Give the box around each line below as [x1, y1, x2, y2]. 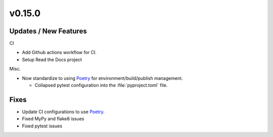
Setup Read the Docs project [22, 56, 82, 63]
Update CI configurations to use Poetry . [22, 109, 105, 115]
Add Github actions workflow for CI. [22, 50, 97, 56]
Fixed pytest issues [22, 123, 63, 129]
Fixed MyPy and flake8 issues [22, 116, 84, 122]
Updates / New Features [9, 27, 87, 35]
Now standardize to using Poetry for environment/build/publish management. [22, 75, 183, 81]
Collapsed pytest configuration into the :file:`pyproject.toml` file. [34, 82, 168, 88]
